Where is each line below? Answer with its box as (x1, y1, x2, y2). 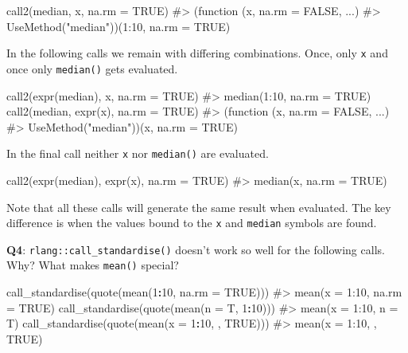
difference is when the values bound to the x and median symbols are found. (6, 214, 377, 231)
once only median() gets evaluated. (6, 60, 178, 76)
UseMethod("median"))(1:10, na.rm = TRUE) (6, 18, 231, 34)
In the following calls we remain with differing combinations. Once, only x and (6, 45, 388, 61)
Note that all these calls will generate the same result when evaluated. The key (6, 198, 391, 215)
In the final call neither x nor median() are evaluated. (6, 145, 269, 162)
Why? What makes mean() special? (6, 257, 179, 273)
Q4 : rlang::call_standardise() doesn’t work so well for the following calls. (6, 241, 385, 257)
